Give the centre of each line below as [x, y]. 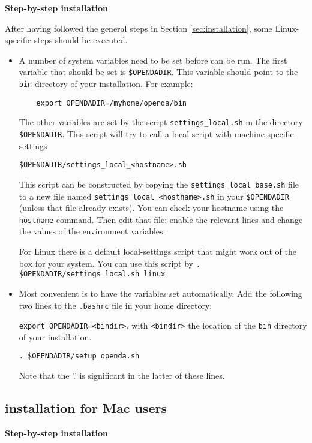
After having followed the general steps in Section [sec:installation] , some [139, 28]
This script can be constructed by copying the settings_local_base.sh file [159, 184]
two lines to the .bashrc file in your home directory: [115, 305]
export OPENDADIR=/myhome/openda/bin [111, 103]
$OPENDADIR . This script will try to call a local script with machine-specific [156, 134]
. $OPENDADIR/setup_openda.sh [79, 356]
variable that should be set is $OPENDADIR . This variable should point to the [158, 72]
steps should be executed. [81, 40]
